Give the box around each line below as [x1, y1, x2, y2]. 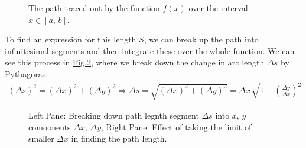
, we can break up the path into [144, 33, 259, 45]
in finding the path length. [71, 132, 167, 144]
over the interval [188, 2, 248, 14]
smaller [28, 132, 54, 144]
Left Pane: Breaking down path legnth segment [28, 109, 199, 121]
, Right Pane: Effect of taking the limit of [101, 120, 252, 133]
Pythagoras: [5, 67, 48, 80]
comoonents [28, 120, 71, 133]
